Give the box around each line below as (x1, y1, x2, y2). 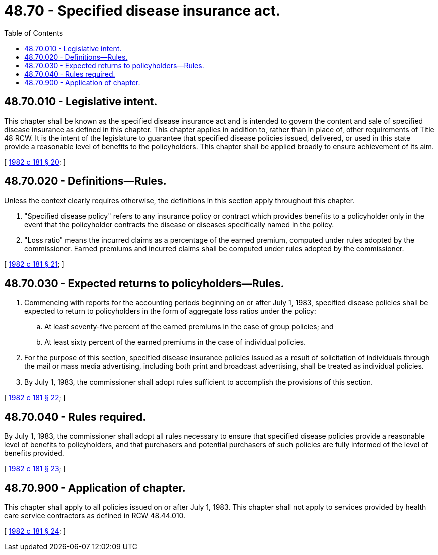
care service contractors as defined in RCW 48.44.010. (4, 511, 186, 520)
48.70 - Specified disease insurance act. (4, 2, 281, 19)
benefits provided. (4, 449, 64, 458)
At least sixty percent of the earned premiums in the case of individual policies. (44, 338, 306, 347)
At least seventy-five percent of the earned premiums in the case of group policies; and (44, 322, 334, 331)
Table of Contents (4, 28, 63, 37)
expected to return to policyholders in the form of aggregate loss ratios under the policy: (24, 307, 316, 316)
